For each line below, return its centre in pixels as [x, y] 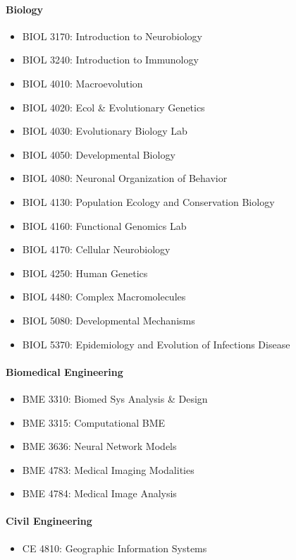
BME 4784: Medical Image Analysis [99, 493]
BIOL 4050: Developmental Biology [99, 154]
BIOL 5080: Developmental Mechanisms [109, 320]
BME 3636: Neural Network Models [99, 446]
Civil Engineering [49, 521]
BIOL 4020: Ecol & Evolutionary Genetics [113, 107]
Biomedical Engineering [64, 371]
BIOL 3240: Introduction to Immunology [110, 60]
